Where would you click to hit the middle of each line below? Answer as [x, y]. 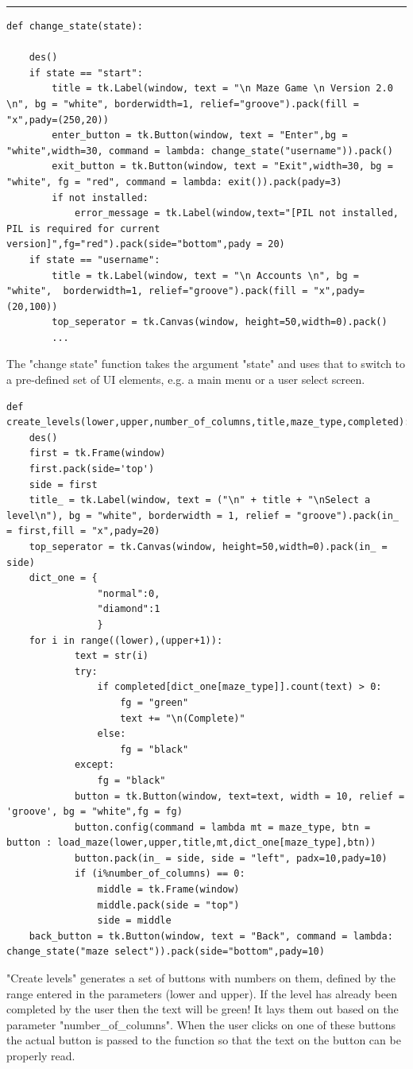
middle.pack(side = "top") [168, 905]
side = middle [134, 921]
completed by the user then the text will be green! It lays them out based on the [203, 1009]
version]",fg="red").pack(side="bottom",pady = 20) [146, 244]
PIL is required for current [83, 229]
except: [95, 765]
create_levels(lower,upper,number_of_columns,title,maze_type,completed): [208, 422]
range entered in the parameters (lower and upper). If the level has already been [202, 993]
